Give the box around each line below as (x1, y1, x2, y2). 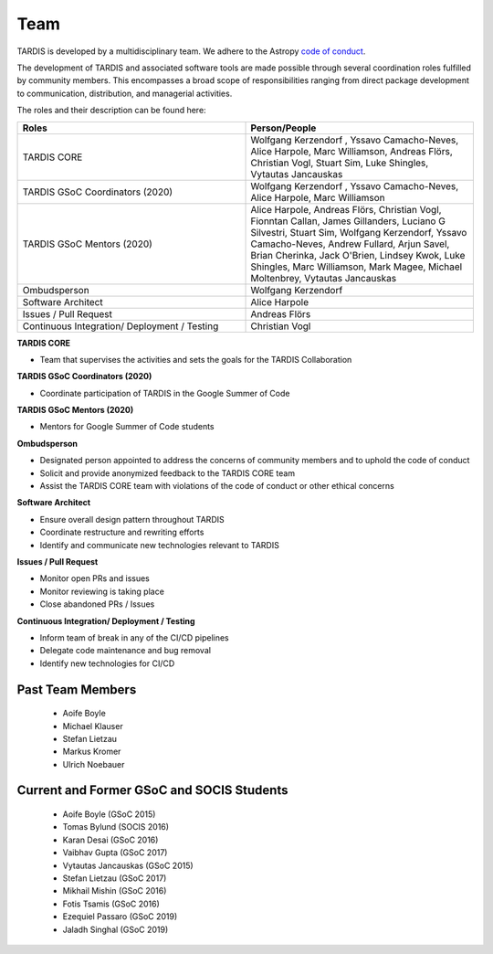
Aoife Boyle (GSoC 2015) (62, 809, 156, 820)
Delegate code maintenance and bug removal (39, 645, 212, 656)
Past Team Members (16, 682, 137, 697)
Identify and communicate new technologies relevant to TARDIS (39, 539, 280, 550)
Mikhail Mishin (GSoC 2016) (62, 885, 167, 896)
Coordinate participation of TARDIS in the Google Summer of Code (39, 387, 290, 398)
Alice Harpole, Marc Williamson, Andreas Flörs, (250, 144, 453, 157)
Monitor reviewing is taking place (39, 586, 164, 597)
